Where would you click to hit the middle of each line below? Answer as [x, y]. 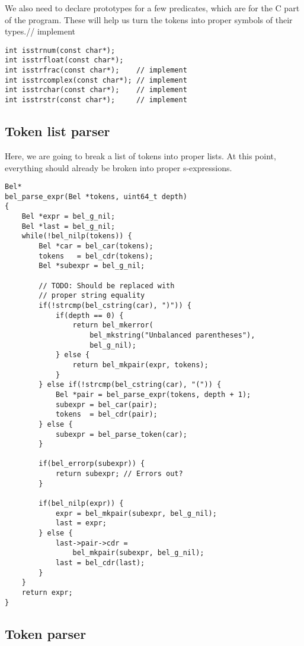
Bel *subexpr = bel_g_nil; [92, 266]
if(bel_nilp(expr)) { [81, 504]
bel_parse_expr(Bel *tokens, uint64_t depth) [96, 196]
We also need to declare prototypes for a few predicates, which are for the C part [152, 8]
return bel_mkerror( [113, 325]
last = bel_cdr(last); [100, 563]
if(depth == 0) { [89, 315]
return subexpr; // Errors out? [119, 474]
